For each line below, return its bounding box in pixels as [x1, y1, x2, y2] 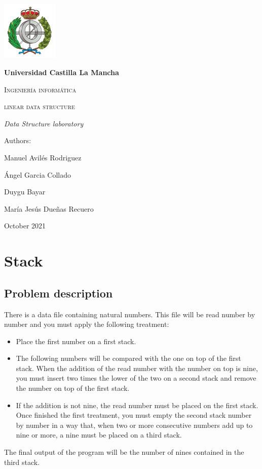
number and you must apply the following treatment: [4, 319, 169, 329]
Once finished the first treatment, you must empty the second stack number [16, 410, 252, 420]
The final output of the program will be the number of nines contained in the [4, 447, 244, 457]
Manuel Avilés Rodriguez [4, 152, 82, 162]
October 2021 [4, 220, 46, 231]
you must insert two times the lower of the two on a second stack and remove [16, 373, 256, 383]
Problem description [4, 285, 113, 300]
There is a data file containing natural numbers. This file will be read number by [4, 309, 255, 319]
